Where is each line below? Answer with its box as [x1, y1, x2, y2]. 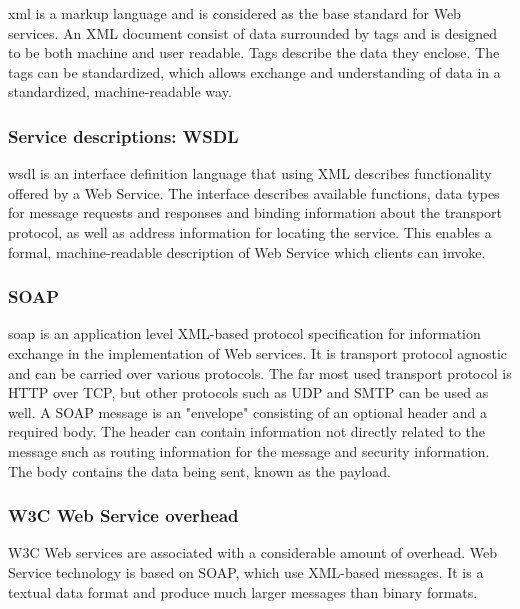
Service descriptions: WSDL [8, 123, 239, 148]
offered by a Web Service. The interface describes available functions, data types [8, 182, 500, 203]
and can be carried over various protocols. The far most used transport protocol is [8, 362, 512, 383]
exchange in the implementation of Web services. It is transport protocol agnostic [8, 342, 508, 363]
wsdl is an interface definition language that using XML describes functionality [8, 163, 492, 184]
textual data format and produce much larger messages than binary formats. [8, 581, 478, 602]
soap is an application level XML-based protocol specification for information [8, 323, 481, 344]
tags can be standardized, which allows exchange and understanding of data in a [8, 61, 501, 82]
